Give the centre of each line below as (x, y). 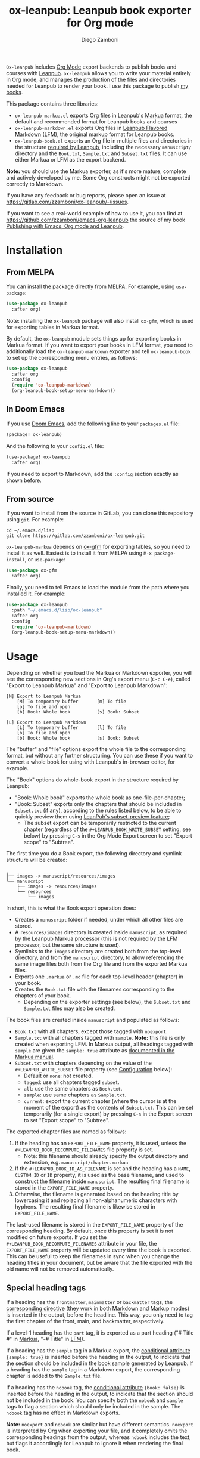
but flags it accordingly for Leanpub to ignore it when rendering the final (95, 1444)
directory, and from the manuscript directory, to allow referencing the (99, 957)
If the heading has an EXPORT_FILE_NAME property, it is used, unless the (101, 1144)
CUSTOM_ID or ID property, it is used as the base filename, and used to (99, 1175)
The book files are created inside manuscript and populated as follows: (93, 1020)
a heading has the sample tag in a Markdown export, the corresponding (93, 1370)
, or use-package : (45, 560)
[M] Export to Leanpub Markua (44, 696)
